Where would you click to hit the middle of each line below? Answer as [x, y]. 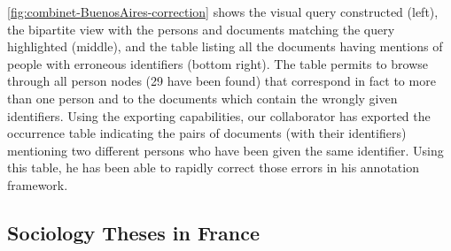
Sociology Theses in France [134, 232]
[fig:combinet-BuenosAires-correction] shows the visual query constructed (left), [223, 11]
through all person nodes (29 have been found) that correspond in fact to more [222, 81]
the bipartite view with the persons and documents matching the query [201, 29]
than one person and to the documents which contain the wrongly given [202, 98]
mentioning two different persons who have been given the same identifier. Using [225, 150]
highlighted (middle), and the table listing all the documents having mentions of [225, 46]
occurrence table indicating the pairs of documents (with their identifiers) [207, 133]
